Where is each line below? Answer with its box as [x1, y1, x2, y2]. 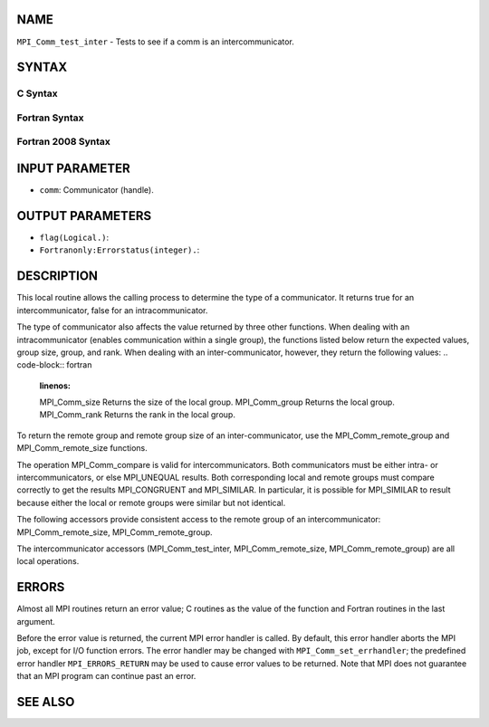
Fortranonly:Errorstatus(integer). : [39, 244, 200, 255]
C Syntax [16, 87, 58, 100]
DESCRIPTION [16, 268, 99, 284]
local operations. [16, 556, 80, 567]
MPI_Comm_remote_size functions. [16, 443, 149, 454]
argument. [16, 616, 56, 627]
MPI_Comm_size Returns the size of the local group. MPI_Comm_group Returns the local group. [39, 397, 396, 407]
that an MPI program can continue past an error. [16, 671, 197, 682]
